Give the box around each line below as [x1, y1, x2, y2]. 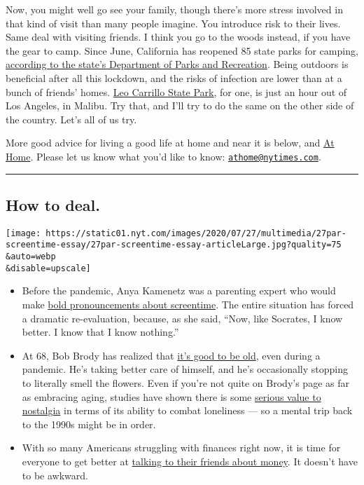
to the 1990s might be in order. [22, 416, 156, 431]
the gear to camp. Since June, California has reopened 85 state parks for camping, [6, 43, 358, 57]
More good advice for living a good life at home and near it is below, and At [6, 135, 335, 150]
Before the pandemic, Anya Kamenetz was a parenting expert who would [22, 283, 336, 298]
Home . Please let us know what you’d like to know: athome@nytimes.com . [6, 149, 321, 163]
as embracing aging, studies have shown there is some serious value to [22, 389, 321, 404]
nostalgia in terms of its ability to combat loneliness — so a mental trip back [22, 403, 353, 418]
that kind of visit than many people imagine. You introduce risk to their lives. [6, 15, 341, 30]
